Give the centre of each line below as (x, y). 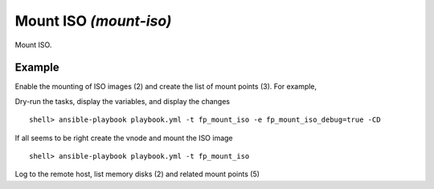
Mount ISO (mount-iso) (93, 21)
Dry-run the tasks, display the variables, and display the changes (123, 101)
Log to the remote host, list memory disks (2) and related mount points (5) (137, 174)
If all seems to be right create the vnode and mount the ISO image (124, 138)
